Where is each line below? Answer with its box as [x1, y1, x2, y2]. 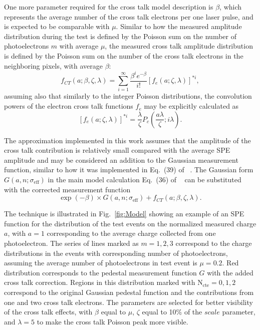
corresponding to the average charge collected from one [47, 228, 216, 238]
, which [219, 2, 242, 12]
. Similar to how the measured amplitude [116, 21, 242, 32]
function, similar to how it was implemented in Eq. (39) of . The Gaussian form [4, 164, 253, 175]
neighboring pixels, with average [4, 60, 103, 71]
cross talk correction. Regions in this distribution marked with [4, 277, 195, 287]
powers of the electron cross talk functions [4, 101, 133, 111]
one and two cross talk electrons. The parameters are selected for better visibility [4, 296, 253, 307]
